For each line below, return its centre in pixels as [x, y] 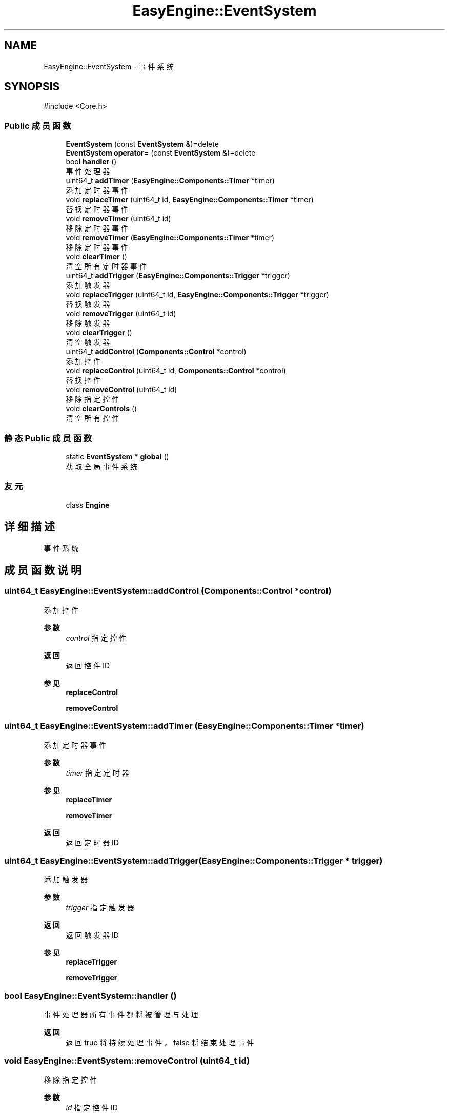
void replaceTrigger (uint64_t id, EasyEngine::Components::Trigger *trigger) [197, 295]
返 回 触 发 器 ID [92, 935]
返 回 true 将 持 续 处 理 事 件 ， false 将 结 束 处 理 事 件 [160, 1042]
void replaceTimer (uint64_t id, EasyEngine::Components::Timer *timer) [190, 200]
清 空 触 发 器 [88, 342]
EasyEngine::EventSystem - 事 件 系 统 [109, 66]
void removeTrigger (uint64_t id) [121, 314]
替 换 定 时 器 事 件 [97, 209]
